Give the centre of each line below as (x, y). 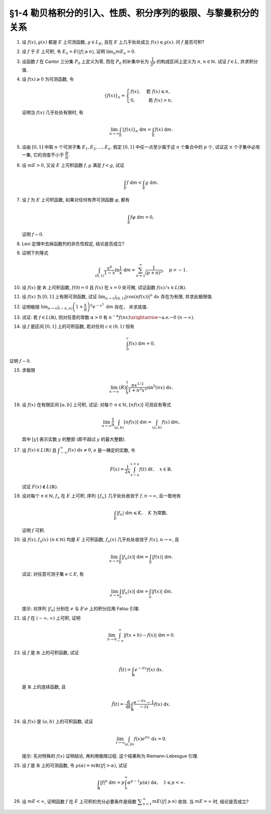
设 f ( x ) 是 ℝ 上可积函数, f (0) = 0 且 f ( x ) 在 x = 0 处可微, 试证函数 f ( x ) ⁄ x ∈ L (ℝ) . (104, 287)
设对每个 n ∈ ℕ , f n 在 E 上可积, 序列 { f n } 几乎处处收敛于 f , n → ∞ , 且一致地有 (101, 496)
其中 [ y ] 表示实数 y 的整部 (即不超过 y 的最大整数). (74, 439)
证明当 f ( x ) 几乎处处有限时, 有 (53, 113)
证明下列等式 (35, 253)
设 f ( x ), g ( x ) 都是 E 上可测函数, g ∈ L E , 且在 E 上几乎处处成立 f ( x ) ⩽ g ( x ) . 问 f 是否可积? (113, 43)
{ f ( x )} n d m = (137, 130)
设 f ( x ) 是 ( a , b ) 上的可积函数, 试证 (57, 721)
